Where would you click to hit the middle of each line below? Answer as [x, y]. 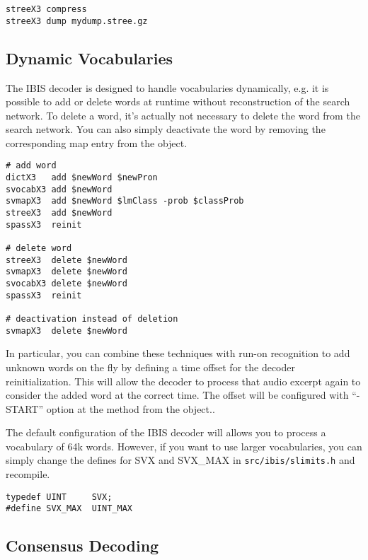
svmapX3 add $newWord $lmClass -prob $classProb [125, 201]
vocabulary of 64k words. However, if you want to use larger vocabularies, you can [184, 446]
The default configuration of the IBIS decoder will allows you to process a [166, 432]
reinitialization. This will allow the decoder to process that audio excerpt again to [183, 381]
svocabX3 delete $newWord [67, 284]
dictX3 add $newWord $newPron [82, 178]
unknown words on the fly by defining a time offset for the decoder [150, 367]
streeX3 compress [46, 9]
